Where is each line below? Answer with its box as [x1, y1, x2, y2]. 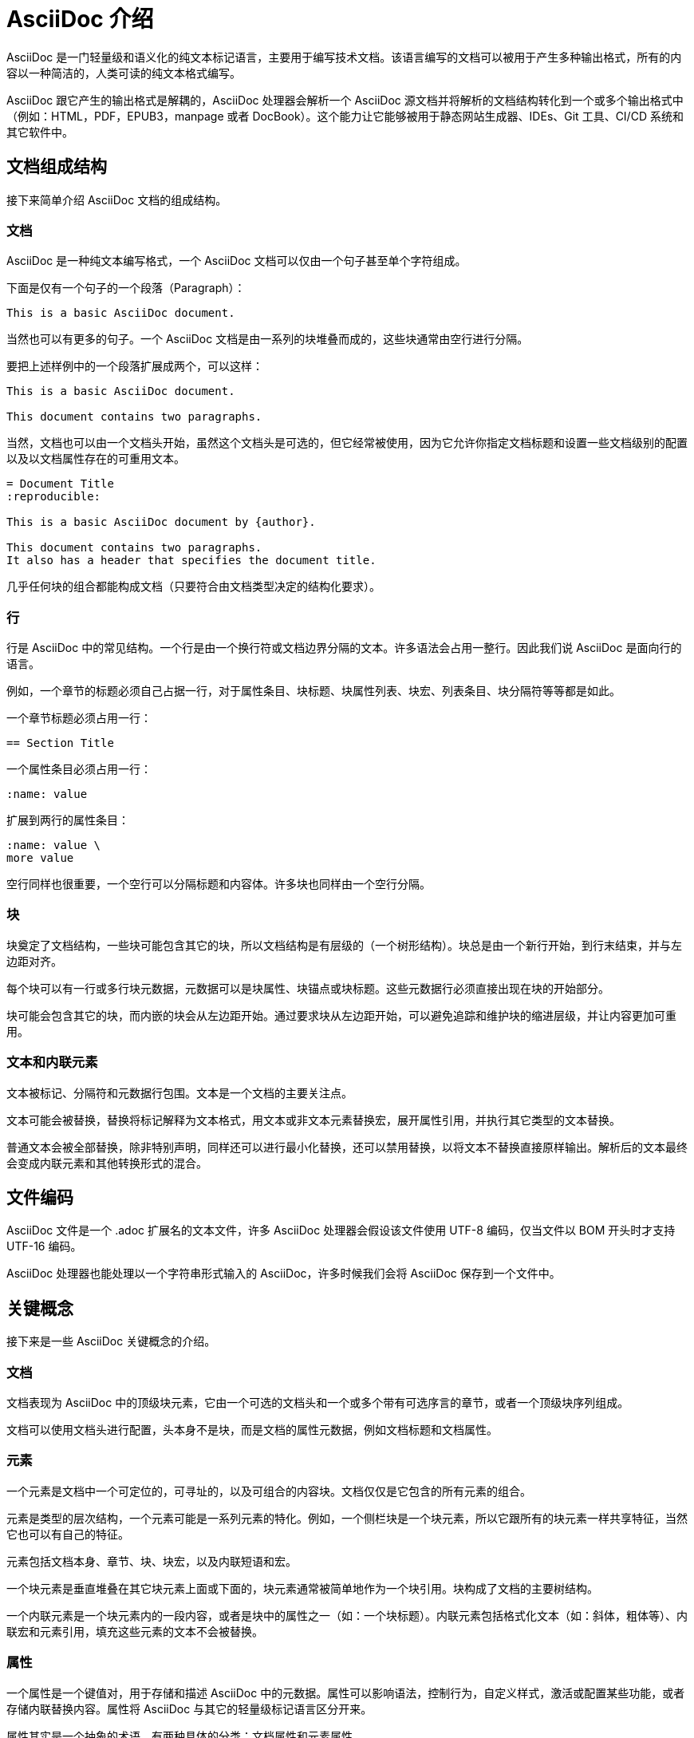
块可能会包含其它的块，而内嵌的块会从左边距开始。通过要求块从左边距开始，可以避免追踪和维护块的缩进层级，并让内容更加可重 [6, 1008, 676, 1022]
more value [6, 851, 74, 865]
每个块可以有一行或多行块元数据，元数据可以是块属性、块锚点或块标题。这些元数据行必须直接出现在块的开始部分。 [6, 981, 609, 995]
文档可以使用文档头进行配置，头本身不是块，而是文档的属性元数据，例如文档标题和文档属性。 [6, 1423, 498, 1437]
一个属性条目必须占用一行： [6, 762, 152, 776]
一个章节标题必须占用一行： [6, 711, 152, 725]
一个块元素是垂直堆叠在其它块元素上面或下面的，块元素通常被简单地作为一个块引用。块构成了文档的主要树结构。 [6, 1581, 598, 1595]
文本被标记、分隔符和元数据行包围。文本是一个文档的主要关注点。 [6, 1085, 353, 1100]
